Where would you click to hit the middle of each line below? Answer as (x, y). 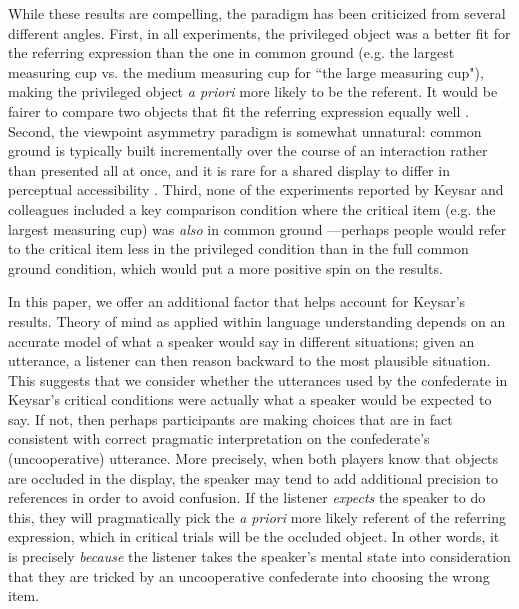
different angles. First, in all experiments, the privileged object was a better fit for (259, 32)
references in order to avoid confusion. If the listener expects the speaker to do (247, 497)
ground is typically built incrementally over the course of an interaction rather (248, 150)
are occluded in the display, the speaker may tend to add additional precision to (253, 477)
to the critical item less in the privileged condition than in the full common (238, 248)
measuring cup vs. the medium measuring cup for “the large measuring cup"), (246, 71)
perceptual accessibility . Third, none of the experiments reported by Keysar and (256, 189)
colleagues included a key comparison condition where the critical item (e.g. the (252, 208)
